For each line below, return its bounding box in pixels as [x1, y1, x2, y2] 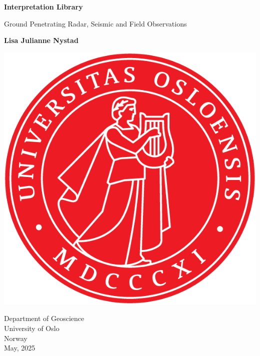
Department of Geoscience [4, 313, 84, 323]
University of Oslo [4, 322, 59, 333]
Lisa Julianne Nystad [4, 35, 78, 45]
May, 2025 [4, 342, 35, 353]
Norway [4, 332, 27, 343]
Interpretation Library [4, 1, 83, 11]
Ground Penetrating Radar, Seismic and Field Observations [4, 18, 187, 28]
